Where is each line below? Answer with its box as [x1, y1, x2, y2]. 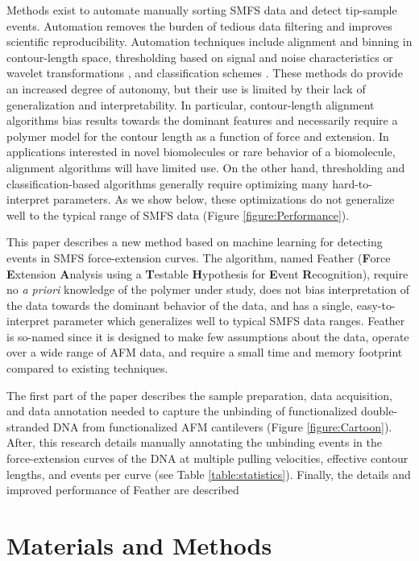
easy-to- [356, 296, 396, 313]
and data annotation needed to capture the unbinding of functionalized [6, 402, 358, 419]
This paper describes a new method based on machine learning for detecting [6, 233, 383, 250]
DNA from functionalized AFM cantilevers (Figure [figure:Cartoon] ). [52, 418, 392, 435]
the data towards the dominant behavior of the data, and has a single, [6, 296, 354, 313]
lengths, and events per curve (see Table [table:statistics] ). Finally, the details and [6, 465, 411, 482]
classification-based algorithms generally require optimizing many [6, 175, 329, 192]
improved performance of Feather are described [6, 481, 239, 498]
